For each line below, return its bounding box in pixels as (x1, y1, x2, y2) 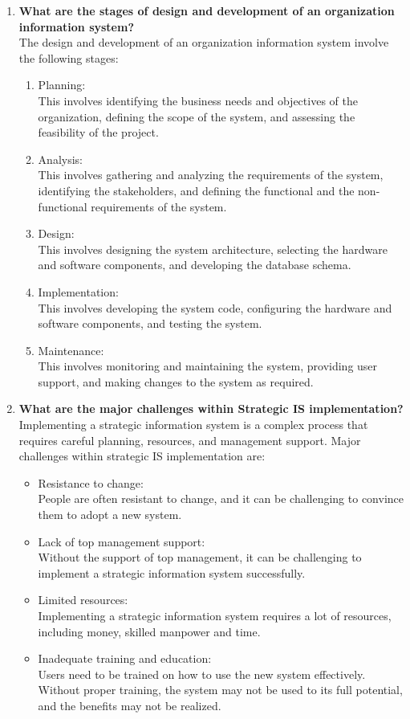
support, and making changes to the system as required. (38, 373, 314, 390)
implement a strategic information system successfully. (38, 564, 306, 581)
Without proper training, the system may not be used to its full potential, (38, 681, 403, 698)
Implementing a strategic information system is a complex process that (18, 416, 368, 433)
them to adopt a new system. (38, 506, 182, 523)
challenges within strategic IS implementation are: (18, 447, 266, 464)
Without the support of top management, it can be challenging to (38, 549, 362, 566)
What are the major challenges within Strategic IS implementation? (18, 400, 404, 417)
